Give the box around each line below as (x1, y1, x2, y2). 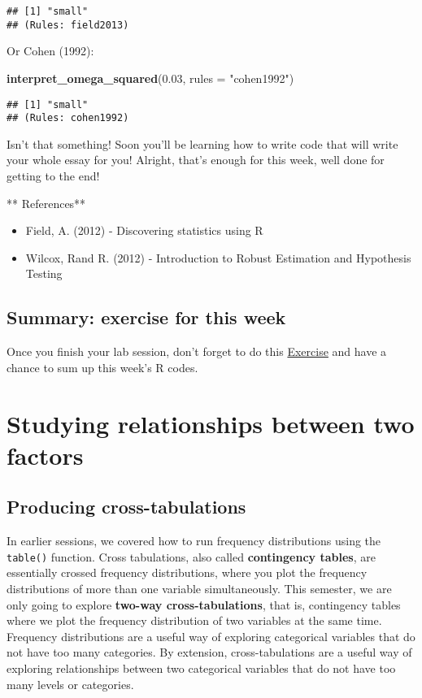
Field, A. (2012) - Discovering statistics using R (25, 222, 263, 239)
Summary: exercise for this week (7, 305, 286, 330)
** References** (7, 194, 86, 211)
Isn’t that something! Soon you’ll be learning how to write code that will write (7, 135, 398, 152)
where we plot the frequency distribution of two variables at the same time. (7, 612, 382, 629)
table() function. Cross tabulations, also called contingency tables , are (7, 548, 376, 565)
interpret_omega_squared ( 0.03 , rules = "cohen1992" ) (7, 69, 294, 86)
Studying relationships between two (7, 406, 415, 440)
